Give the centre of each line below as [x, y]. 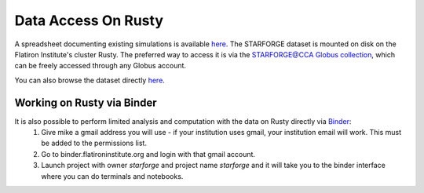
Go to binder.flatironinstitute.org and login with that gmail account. [148, 154]
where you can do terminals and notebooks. [112, 176]
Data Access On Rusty [89, 20]
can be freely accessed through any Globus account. [101, 66]
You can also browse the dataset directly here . [90, 80]
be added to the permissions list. [94, 143]
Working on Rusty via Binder [86, 102]
